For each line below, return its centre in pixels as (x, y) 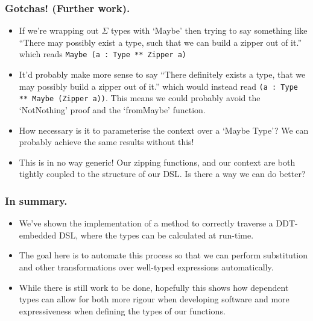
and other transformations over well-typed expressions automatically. (146, 266)
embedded (38, 235)
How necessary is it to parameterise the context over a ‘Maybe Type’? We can (164, 130)
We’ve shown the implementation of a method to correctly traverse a (146, 223)
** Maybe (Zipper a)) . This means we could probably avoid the (140, 98)
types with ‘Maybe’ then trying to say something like (209, 30)
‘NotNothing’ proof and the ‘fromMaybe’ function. (112, 109)
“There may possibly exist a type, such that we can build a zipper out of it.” (160, 42)
